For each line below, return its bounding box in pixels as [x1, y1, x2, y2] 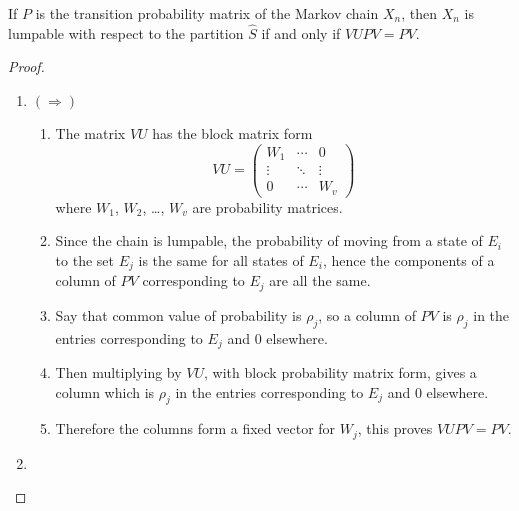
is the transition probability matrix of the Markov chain [35, 3, 379, 23]
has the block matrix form [152, 123, 313, 143]
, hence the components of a [322, 249, 495, 270]
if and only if [261, 22, 341, 43]
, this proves [357, 418, 433, 439]
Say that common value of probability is [55, 304, 302, 325]
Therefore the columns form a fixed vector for [55, 418, 336, 439]
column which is [55, 381, 155, 402]
